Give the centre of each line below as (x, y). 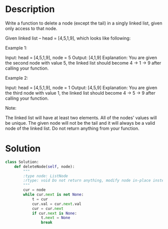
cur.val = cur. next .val (56, 204)
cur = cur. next (48, 208)
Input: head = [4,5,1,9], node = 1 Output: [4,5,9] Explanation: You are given (81, 87)
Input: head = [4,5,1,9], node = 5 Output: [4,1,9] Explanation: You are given (81, 57)
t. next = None (55, 218)
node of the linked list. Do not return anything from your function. (72, 128)
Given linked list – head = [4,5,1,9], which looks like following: (68, 38)
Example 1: (16, 48)
